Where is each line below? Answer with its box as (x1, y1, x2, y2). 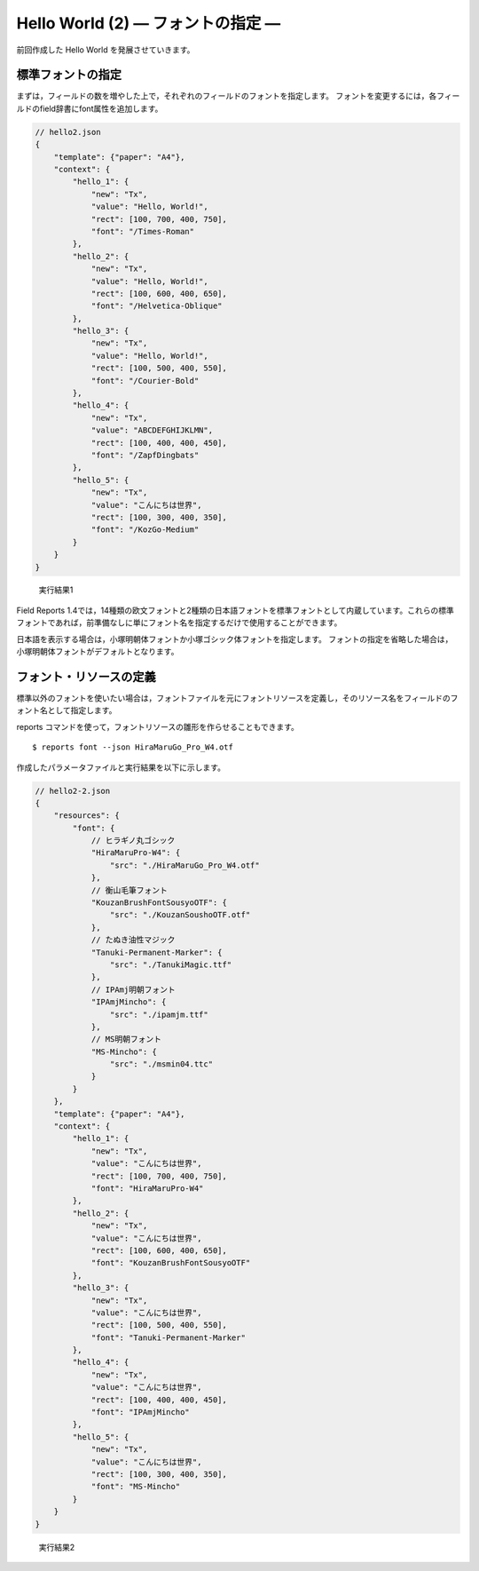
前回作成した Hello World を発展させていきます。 (16, 44, 195, 55)
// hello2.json (35, 127, 101, 137)
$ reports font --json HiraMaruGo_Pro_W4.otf (32, 742, 234, 752)
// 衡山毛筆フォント (90, 885, 169, 895)
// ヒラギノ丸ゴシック (90, 836, 176, 845)
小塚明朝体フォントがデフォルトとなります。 (16, 647, 179, 657)
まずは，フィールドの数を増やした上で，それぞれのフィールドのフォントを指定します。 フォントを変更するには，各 (16, 91, 437, 101)
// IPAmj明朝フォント (90, 984, 177, 995)
